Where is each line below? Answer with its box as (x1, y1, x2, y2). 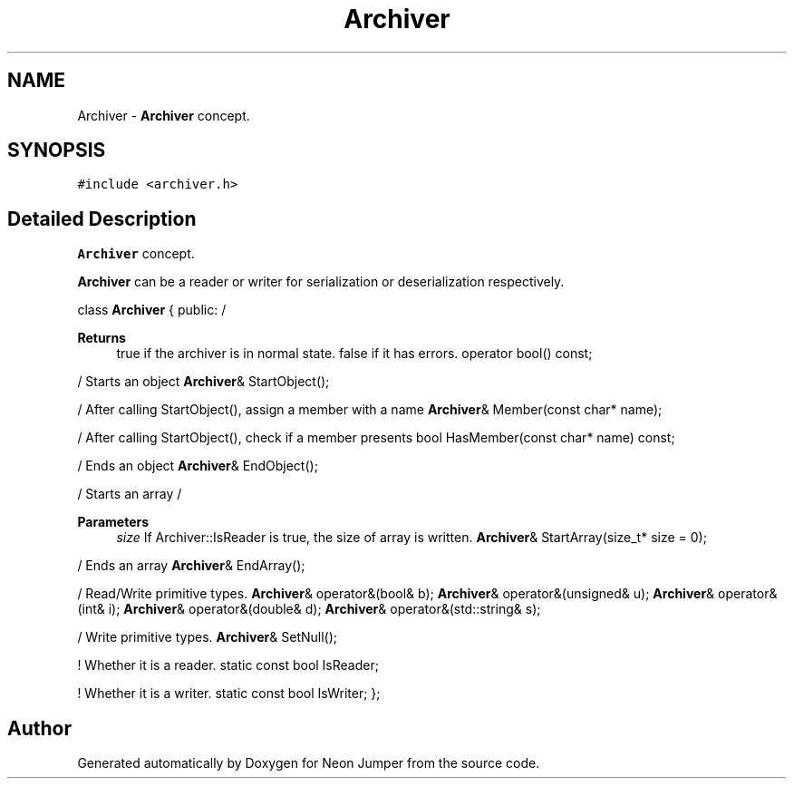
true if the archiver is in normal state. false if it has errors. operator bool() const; (116, 345, 593, 362)
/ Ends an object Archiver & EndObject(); (77, 458, 318, 474)
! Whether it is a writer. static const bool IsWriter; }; (77, 685, 381, 702)
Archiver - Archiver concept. (77, 107, 250, 123)
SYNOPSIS (7, 139, 106, 162)
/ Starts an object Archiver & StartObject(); (77, 374, 330, 390)
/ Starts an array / (77, 486, 182, 502)
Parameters (77, 514, 150, 530)
